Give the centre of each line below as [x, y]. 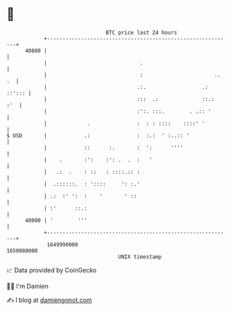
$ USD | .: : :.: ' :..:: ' [98, 135]
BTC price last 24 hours [141, 33]
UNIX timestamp [140, 257]
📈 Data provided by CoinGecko [52, 270]
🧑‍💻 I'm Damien [28, 286]
